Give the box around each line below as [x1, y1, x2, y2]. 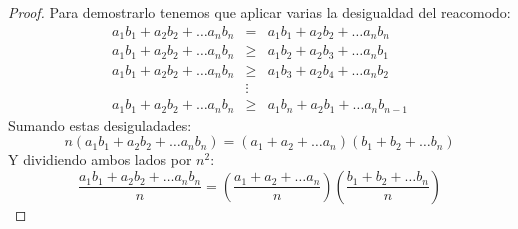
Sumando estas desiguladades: [8, 114, 192, 135]
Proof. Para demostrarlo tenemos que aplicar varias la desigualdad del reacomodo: [8, 2, 511, 22]
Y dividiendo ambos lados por [8, 149, 192, 170]
